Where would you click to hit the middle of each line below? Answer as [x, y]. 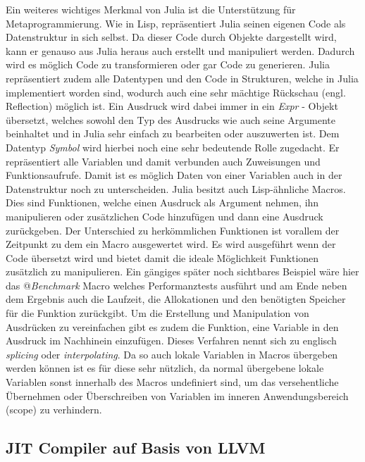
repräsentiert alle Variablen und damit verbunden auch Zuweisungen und [163, 161]
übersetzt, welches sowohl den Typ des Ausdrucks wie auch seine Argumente [171, 119]
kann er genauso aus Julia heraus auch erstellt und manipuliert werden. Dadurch [180, 50]
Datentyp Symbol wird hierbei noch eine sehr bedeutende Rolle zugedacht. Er [173, 147]
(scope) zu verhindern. [54, 410]
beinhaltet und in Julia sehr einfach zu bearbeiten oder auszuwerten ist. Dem [173, 133]
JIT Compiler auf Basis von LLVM [136, 448]
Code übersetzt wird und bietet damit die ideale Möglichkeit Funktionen [162, 257]
